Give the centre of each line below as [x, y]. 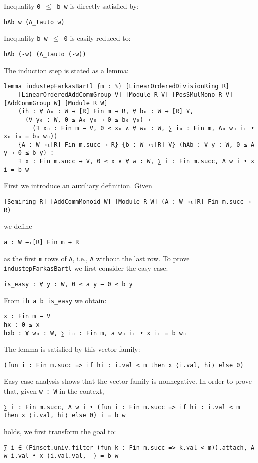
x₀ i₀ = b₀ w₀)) [31, 137]
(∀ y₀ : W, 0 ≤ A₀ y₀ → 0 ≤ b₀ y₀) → [88, 120]
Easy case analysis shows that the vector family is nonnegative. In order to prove [128, 381]
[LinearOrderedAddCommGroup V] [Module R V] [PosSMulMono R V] [126, 95]
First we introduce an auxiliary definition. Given [78, 186]
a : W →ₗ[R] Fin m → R [42, 242]
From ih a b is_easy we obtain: [55, 300]
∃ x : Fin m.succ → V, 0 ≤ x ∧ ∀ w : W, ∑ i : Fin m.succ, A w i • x [136, 162]
